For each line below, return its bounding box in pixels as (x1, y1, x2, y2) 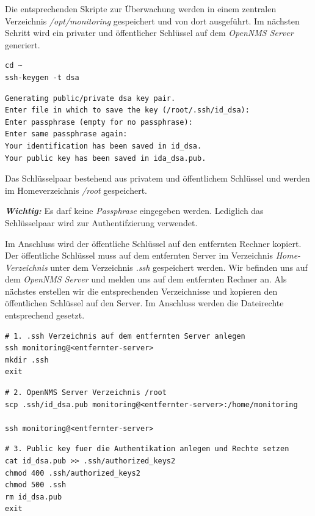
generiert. (5, 38, 40, 51)
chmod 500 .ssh (5, 481, 67, 490)
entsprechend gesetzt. (5, 309, 85, 322)
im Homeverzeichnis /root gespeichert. (5, 183, 148, 196)
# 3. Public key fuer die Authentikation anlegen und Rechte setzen (5, 444, 289, 454)
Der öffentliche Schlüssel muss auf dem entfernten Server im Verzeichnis (5, 249, 273, 262)
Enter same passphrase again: (5, 130, 128, 139)
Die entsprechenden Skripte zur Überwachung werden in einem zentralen (5, 2, 277, 15)
